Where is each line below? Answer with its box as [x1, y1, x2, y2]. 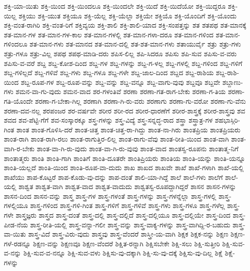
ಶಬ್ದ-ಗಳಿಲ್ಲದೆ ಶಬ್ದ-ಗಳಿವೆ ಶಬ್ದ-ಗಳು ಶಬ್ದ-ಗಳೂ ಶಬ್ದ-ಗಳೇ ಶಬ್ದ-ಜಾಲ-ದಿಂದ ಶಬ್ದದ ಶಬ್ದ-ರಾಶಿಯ [4, 67, 214, 78]
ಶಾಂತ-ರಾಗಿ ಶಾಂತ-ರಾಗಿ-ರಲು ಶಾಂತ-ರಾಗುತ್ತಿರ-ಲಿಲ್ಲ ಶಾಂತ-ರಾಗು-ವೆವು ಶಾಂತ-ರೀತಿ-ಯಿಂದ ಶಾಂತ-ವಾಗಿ [4, 134, 229, 144]
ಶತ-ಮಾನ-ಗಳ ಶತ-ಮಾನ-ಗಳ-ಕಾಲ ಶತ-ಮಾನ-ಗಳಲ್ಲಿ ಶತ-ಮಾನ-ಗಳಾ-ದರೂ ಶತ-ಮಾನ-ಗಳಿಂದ [4, 29, 214, 39]
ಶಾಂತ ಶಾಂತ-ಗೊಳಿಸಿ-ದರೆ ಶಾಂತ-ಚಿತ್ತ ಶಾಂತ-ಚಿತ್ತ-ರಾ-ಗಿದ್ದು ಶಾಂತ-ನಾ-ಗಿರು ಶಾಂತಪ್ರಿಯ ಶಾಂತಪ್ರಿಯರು [16, 124, 241, 134]
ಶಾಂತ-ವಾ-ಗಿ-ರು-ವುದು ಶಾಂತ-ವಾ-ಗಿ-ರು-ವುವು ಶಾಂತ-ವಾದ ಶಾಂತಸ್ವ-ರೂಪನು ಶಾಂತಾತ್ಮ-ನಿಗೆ [36, 143, 239, 153]
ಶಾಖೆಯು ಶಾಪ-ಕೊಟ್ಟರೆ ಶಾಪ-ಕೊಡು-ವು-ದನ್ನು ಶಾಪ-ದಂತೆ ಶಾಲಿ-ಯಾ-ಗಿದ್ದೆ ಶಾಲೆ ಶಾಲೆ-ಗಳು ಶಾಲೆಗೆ [4, 172, 223, 182]
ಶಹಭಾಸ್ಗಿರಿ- [215, 115, 240, 125]
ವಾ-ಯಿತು [4, 229, 26, 239]
